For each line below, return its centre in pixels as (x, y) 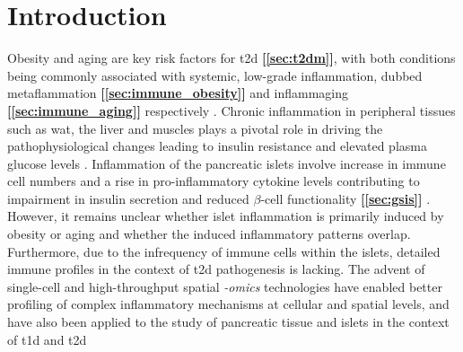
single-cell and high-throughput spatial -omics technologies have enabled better (225, 286)
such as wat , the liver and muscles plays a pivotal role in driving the (195, 128)
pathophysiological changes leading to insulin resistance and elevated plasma (217, 146)
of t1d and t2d (47, 339)
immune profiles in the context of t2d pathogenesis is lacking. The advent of (216, 269)
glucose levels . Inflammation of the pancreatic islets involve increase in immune (227, 163)
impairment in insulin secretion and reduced (128, 198)
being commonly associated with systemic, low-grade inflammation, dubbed (215, 75)
